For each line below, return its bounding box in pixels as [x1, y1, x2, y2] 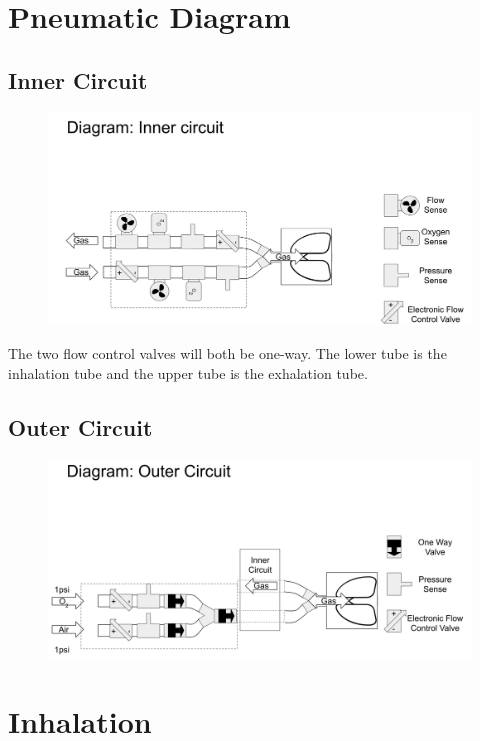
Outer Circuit [8, 411, 153, 442]
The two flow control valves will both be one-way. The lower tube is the [8, 343, 447, 364]
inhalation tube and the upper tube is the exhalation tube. [8, 363, 368, 383]
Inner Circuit [8, 64, 148, 95]
